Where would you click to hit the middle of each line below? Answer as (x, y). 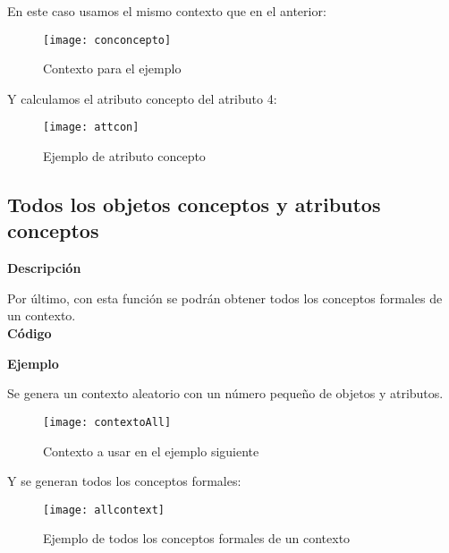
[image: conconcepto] (107, 40)
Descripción (44, 268)
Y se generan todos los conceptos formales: (124, 481)
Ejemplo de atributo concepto (124, 156)
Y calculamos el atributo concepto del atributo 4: (142, 98)
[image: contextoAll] (107, 422)
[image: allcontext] (104, 510)
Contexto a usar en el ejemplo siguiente (151, 451)
